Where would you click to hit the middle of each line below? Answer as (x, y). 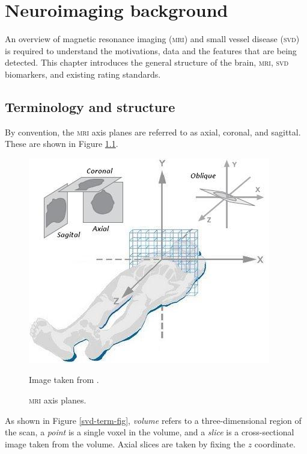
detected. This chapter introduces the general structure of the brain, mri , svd (147, 62)
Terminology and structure (90, 106)
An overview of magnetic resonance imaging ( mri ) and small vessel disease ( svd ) (152, 39)
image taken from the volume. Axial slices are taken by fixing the (125, 443)
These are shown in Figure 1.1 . (62, 144)
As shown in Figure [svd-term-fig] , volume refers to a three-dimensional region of (153, 420)
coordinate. (275, 443)
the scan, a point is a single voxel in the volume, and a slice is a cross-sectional (150, 432)
